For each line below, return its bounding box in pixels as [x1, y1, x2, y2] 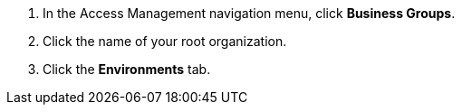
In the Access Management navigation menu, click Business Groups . [43, 5, 456, 21]
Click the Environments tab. [43, 61, 211, 77]
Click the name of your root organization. [43, 33, 287, 49]
